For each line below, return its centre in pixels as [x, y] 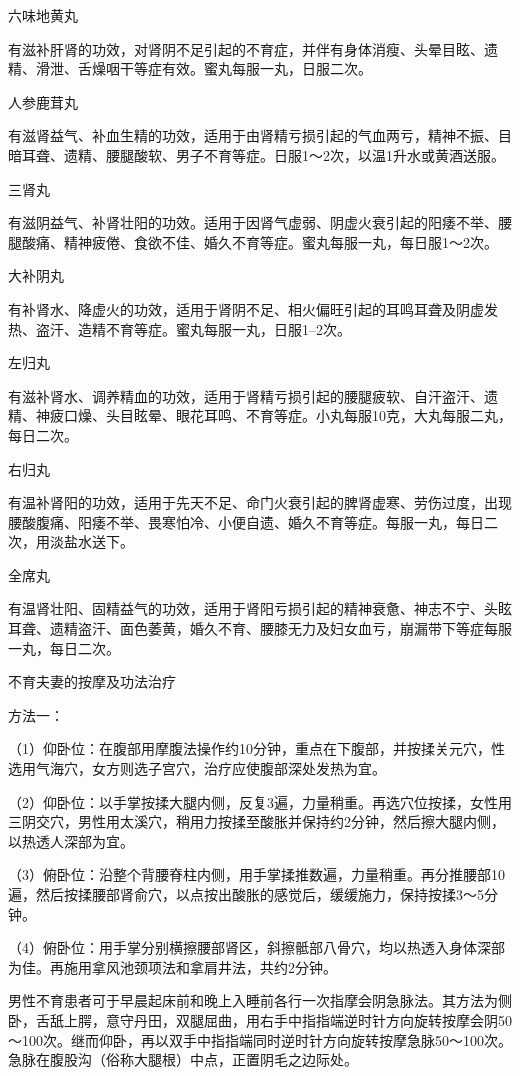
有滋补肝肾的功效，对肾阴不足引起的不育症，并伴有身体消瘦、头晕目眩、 [246, 48]
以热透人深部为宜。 [71, 840]
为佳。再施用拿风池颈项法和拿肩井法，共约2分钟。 [172, 966]
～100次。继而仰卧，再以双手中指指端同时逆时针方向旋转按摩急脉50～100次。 [260, 1039]
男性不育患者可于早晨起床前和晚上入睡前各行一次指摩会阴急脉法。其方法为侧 [260, 1000]
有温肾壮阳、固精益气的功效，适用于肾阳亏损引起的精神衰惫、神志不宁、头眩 [260, 608]
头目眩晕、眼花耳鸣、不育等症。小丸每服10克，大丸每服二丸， [308, 415]
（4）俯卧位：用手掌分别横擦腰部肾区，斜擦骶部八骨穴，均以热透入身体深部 [256, 947]
